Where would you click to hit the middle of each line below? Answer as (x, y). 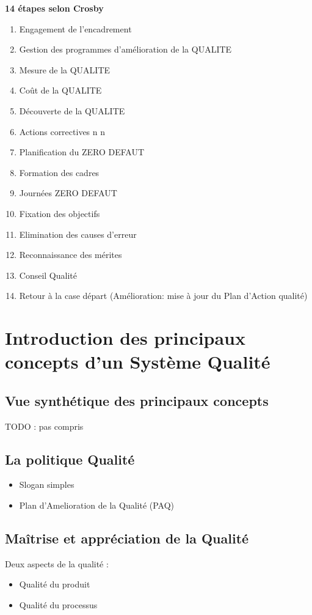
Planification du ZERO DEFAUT (82, 152)
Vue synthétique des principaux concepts (137, 400)
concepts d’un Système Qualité (138, 362)
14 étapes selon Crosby (54, 8)
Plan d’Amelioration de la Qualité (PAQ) (97, 505)
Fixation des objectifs (60, 213)
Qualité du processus (58, 605)
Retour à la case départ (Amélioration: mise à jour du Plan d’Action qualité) (163, 296)
